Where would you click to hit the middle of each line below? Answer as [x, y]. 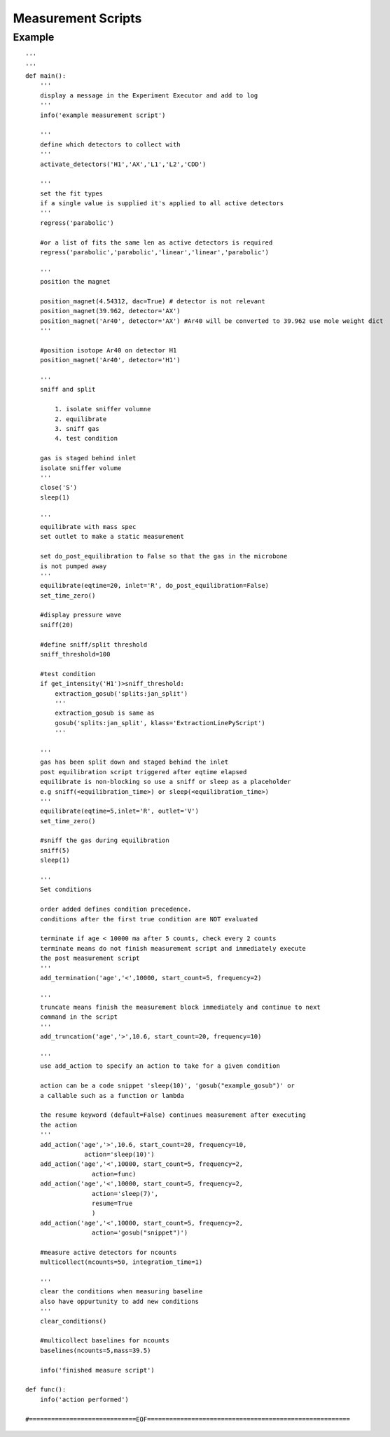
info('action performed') [84, 1399]
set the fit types [71, 193]
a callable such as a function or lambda [112, 1095]
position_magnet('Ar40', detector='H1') [110, 360]
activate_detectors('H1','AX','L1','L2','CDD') [123, 164]
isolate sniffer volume [81, 468]
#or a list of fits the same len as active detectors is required [156, 242]
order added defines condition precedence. [116, 909]
